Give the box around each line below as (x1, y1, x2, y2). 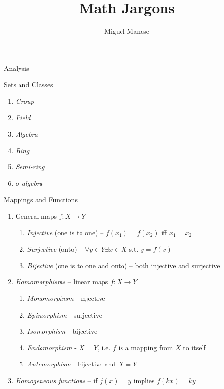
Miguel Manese (104, 26, 149, 36)
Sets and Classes (4, 79, 53, 90)
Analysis (4, 63, 29, 73)
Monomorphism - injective (27, 293, 105, 303)
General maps (15, 211, 57, 221)
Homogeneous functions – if (15, 375, 98, 385)
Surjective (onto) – (27, 244, 83, 254)
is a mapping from (118, 342, 173, 352)
